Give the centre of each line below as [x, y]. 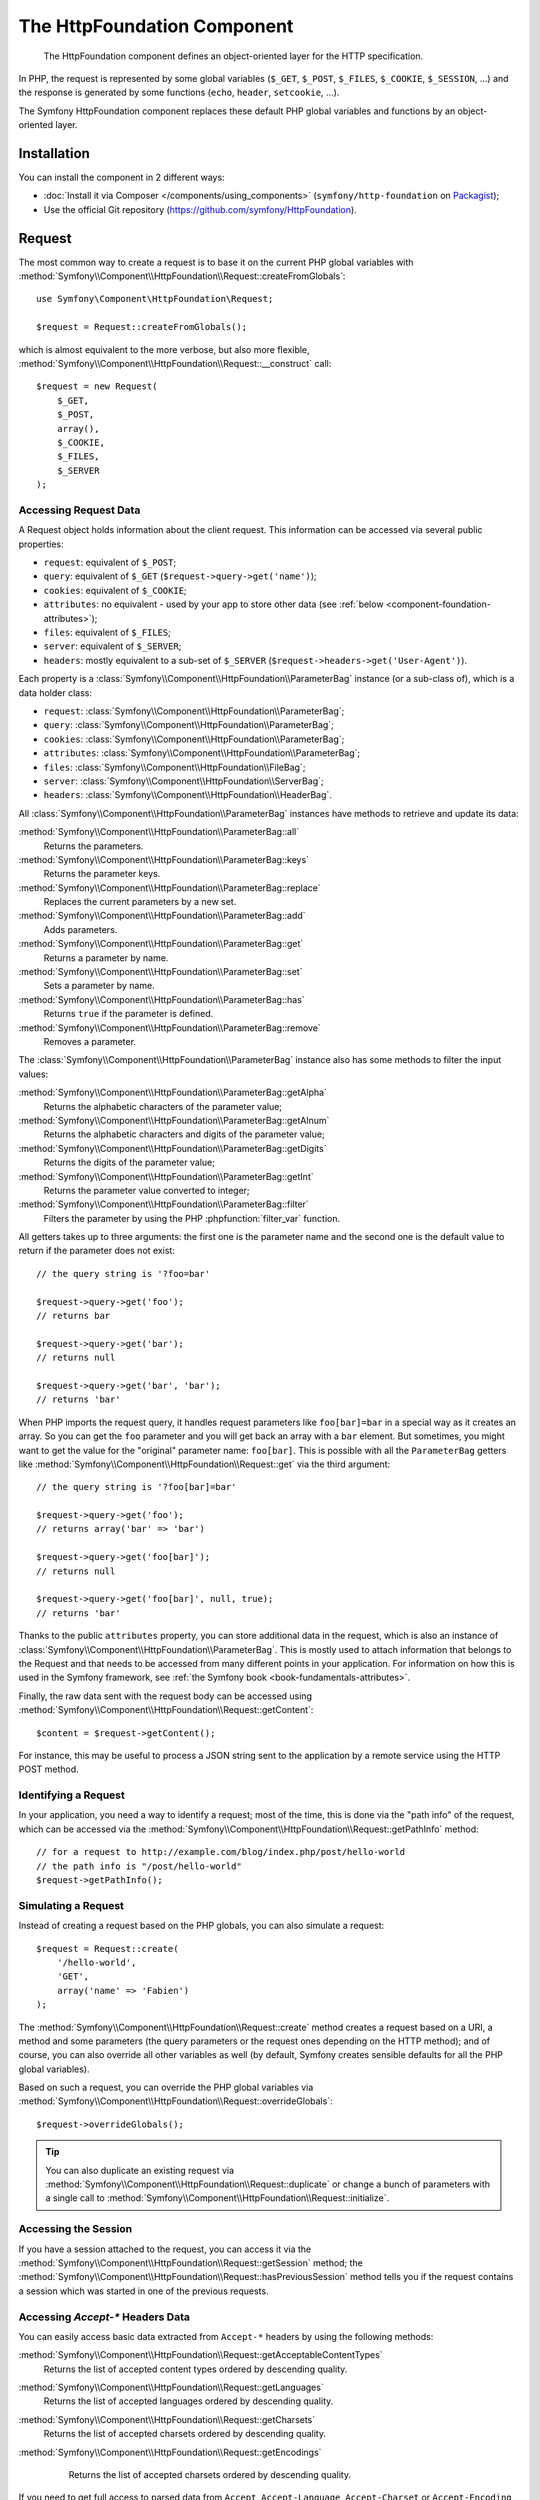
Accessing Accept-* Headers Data [104, 2317]
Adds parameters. [80, 929]
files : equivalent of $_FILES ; [107, 632]
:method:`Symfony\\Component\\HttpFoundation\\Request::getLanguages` [171, 2387]
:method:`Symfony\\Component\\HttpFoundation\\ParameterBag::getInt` [166, 1176]
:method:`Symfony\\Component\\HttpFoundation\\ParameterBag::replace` [169, 887]
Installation [54, 153]
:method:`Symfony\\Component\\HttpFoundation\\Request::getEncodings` [170, 2452]
